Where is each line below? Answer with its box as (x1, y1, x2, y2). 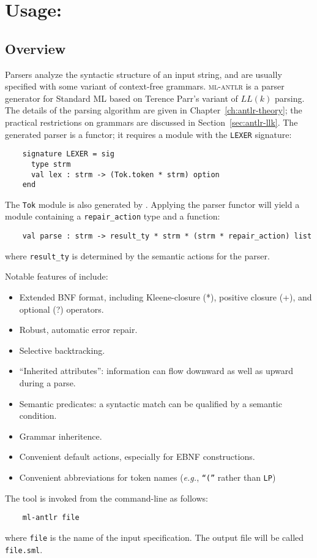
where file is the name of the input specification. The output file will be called (5, 530, 304, 543)
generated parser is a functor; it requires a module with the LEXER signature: (5, 128, 292, 140)
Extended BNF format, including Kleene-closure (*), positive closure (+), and (19, 291, 312, 304)
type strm (31, 159, 71, 169)
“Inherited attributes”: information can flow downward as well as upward (19, 364, 294, 377)
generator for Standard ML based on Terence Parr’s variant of (5, 91, 238, 104)
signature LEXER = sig (22, 150, 114, 159)
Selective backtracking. (19, 343, 105, 356)
